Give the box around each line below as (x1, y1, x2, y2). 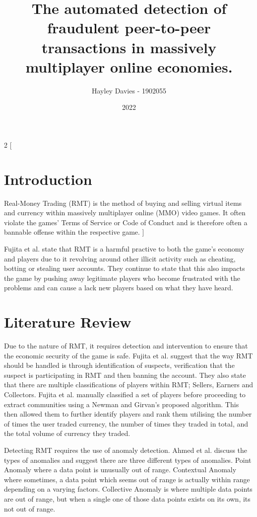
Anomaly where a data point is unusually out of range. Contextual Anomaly (4, 464, 237, 475)
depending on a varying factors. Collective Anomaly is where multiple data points (4, 484, 253, 494)
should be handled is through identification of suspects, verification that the (4, 360, 235, 370)
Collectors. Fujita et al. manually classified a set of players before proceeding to (4, 389, 246, 400)
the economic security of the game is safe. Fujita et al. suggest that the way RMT (4, 350, 253, 360)
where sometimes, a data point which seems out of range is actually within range (4, 474, 250, 484)
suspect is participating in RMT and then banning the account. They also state (4, 369, 246, 380)
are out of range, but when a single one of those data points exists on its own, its (4, 493, 251, 504)
